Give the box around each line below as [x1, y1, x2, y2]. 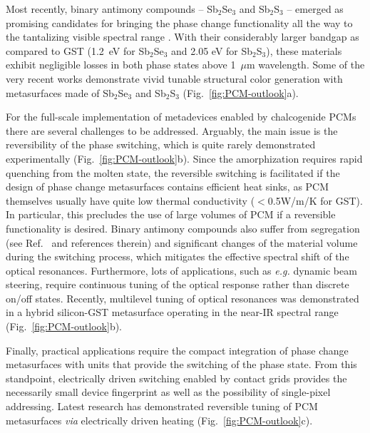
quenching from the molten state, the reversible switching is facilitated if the [6, 165, 340, 180]
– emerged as [287, 1, 344, 16]
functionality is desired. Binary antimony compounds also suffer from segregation [6, 220, 360, 235]
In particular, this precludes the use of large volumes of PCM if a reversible [6, 207, 336, 222]
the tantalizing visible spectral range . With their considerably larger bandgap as [6, 29, 359, 44]
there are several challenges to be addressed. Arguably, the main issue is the [6, 123, 338, 138]
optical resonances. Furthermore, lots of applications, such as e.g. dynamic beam [6, 263, 357, 277]
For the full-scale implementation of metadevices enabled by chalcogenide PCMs [6, 109, 356, 124]
